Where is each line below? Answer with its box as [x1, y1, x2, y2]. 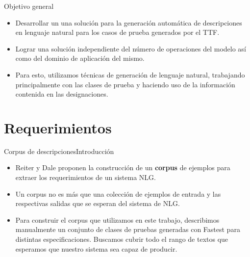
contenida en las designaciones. [15, 89, 108, 99]
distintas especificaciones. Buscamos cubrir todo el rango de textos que [15, 234, 228, 244]
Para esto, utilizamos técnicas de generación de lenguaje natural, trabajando [15, 69, 245, 79]
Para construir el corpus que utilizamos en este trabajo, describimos [15, 214, 220, 225]
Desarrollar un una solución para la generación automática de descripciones [15, 17, 242, 27]
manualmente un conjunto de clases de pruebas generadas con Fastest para [15, 224, 240, 234]
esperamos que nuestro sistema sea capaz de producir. [15, 243, 177, 254]
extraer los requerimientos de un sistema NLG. [15, 172, 156, 182]
